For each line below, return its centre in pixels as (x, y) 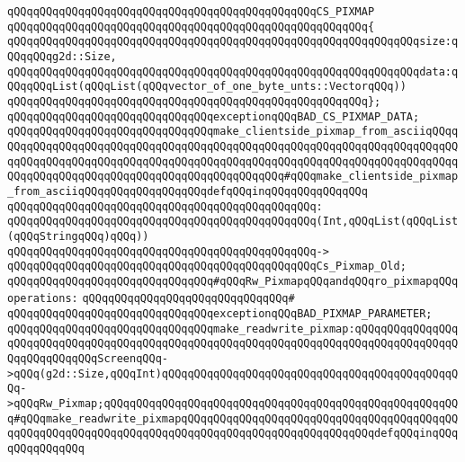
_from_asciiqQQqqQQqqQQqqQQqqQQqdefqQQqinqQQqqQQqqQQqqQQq (188, 191)
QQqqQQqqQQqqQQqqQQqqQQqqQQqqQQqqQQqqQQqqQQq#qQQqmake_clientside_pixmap (233, 177)
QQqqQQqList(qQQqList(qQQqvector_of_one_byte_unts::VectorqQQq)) (207, 87)
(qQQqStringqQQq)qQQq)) (78, 236)
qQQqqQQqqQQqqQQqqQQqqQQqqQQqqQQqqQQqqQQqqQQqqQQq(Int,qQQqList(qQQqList (233, 222)
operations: (43, 299)
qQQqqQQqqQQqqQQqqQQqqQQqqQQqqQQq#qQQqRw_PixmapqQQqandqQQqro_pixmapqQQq (233, 281)
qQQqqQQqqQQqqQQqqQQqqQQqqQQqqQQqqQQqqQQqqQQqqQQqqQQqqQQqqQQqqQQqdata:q (233, 71)
